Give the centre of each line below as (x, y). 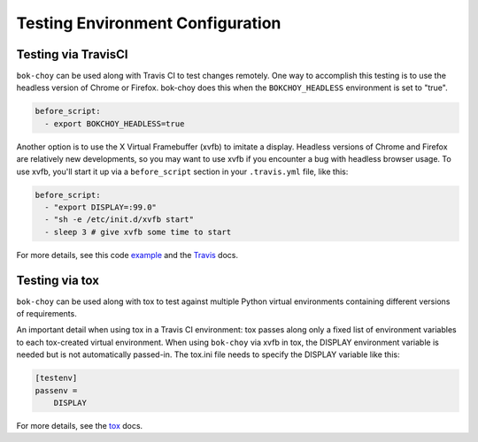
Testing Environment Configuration (149, 23)
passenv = (56, 390)
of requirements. (46, 314)
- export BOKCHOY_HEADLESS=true (115, 123)
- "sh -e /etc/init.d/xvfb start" (119, 220)
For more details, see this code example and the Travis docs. (127, 255)
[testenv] (56, 378)
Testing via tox (58, 280)
